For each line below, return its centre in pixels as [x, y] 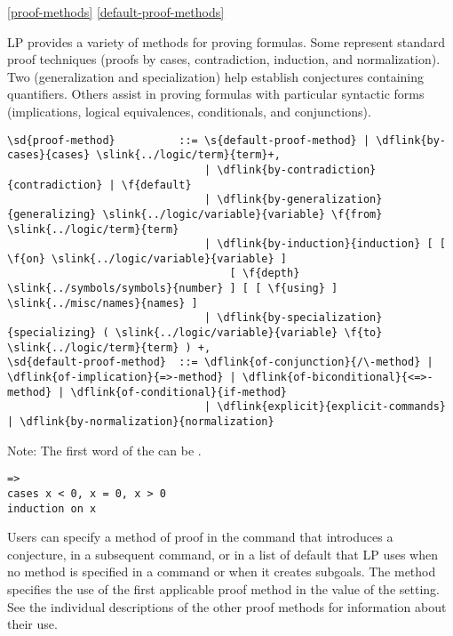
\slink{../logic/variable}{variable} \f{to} [249, 333]
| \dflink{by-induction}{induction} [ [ [325, 244]
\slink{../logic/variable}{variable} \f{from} [242, 214]
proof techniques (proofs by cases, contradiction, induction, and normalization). [224, 59]
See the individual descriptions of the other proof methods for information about [227, 606]
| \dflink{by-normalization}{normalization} [141, 422]
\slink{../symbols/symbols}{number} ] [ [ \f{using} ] [173, 289]
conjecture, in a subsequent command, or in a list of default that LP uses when [223, 554]
